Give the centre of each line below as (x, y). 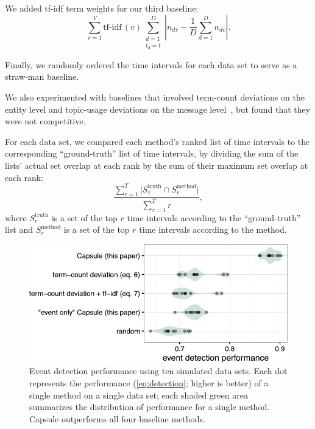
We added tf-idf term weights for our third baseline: (102, 8)
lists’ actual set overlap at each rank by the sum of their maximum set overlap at (157, 165)
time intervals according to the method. (213, 229)
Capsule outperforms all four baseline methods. (118, 418)
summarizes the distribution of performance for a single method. (150, 407)
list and (19, 229)
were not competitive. (45, 121)
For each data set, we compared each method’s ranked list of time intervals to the (157, 141)
